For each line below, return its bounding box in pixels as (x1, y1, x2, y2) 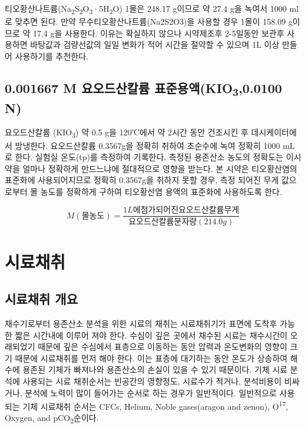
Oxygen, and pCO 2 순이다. (5, 412, 99, 426)
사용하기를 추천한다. (15, 49, 89, 62)
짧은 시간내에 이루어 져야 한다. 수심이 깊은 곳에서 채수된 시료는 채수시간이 (15, 329, 288, 341)
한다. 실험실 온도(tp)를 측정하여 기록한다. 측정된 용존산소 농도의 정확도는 (15, 151, 284, 163)
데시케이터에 (251, 126, 297, 138)
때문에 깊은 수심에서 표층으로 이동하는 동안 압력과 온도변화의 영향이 (38, 340, 287, 353)
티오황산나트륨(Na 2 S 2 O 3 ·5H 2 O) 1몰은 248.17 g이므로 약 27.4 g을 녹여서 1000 (5, 2, 287, 16)
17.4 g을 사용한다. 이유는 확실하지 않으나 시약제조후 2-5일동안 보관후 (32, 26, 284, 39)
